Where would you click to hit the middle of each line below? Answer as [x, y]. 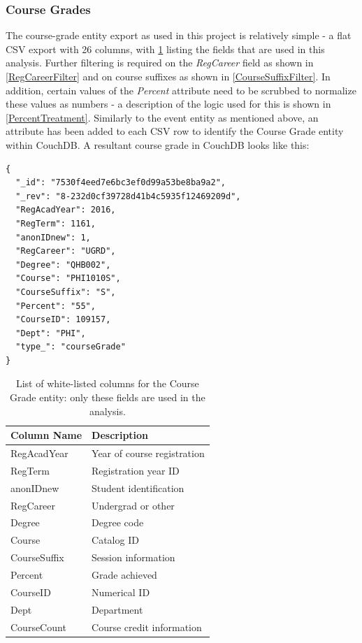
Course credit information [147, 627]
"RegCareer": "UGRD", [66, 251]
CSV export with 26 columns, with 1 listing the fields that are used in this [165, 49]
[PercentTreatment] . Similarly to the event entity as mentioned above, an [162, 117]
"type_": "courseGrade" [71, 347]
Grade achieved [124, 575]
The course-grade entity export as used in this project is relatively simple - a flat [179, 35]
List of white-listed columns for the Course [107, 383]
